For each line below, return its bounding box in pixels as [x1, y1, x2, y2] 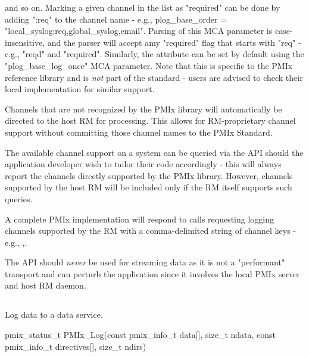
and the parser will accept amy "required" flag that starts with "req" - [47, 36, 301, 48]
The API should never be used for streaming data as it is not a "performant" [5, 256, 285, 268]
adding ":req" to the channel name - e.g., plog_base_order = [5, 12, 227, 25]
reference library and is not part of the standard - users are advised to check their [5, 71, 303, 83]
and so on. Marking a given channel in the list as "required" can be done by [5, 1, 280, 13]
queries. [5, 192, 33, 205]
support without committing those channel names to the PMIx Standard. [5, 126, 273, 138]
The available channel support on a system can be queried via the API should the [5, 146, 304, 158]
